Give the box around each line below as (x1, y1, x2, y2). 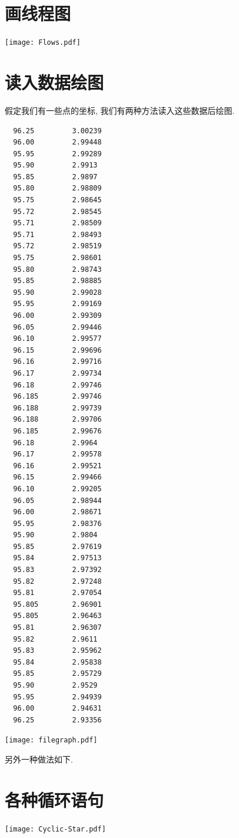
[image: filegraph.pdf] (5, 736, 98, 745)
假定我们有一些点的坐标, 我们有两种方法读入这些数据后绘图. (5, 104, 235, 116)
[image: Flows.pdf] (5, 38, 81, 47)
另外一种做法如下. (5, 753, 73, 765)
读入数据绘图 (5, 70, 104, 94)
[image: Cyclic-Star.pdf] (5, 824, 106, 833)
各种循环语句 (5, 787, 104, 811)
